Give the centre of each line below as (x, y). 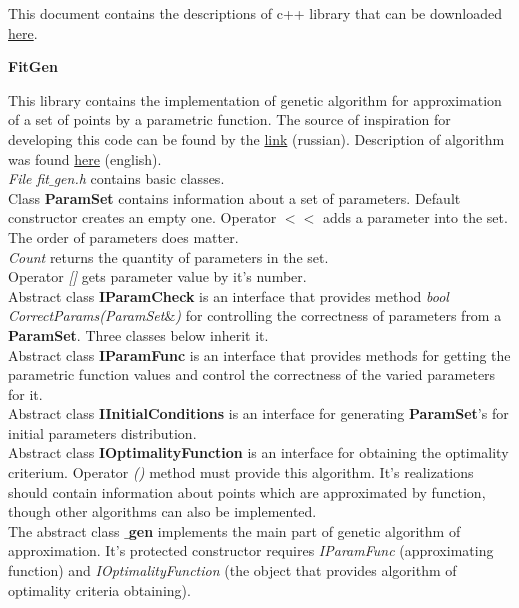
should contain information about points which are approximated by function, (247, 491)
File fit (28, 178)
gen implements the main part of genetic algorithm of (294, 530)
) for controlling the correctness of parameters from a (338, 315)
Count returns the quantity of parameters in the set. (168, 256)
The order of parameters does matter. (123, 236)
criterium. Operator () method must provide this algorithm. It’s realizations (241, 472)
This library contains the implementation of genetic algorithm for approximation (255, 99)
